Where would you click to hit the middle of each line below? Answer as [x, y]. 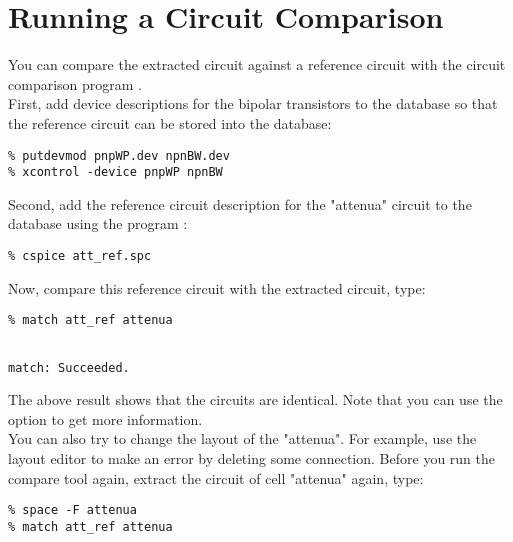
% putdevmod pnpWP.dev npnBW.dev [119, 155]
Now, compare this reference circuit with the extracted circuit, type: [217, 287]
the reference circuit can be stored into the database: [170, 122]
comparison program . [75, 83]
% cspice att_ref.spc [80, 256]
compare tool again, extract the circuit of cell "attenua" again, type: [216, 477]
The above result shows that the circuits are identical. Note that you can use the [255, 399]
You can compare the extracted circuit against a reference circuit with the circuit [257, 64]
